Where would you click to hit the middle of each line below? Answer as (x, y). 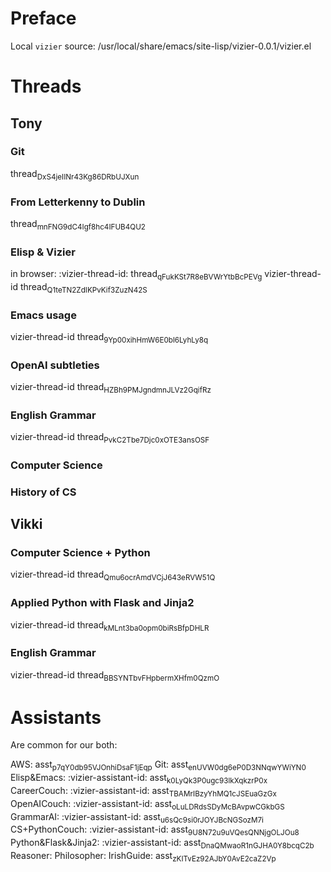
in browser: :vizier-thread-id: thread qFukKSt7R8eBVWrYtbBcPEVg (136, 275)
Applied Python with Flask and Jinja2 (102, 603)
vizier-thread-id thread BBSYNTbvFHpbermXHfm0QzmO (115, 675)
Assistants (56, 717)
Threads (46, 86)
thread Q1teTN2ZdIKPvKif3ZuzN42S (83, 287)
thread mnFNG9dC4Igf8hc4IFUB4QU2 (78, 224)
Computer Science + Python (80, 553)
